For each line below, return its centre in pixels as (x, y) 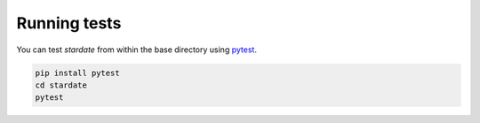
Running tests (69, 23)
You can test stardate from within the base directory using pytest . (137, 50)
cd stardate (61, 85)
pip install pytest (77, 73)
